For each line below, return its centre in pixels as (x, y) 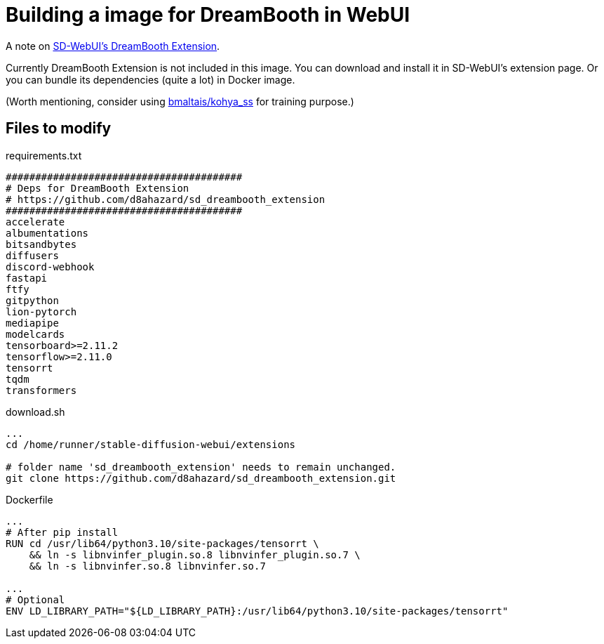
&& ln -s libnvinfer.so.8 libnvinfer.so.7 (147, 566)
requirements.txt (44, 155)
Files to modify (59, 129)
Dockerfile (29, 499)
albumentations (47, 233)
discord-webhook (50, 267)
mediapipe (32, 323)
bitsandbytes (41, 244)
